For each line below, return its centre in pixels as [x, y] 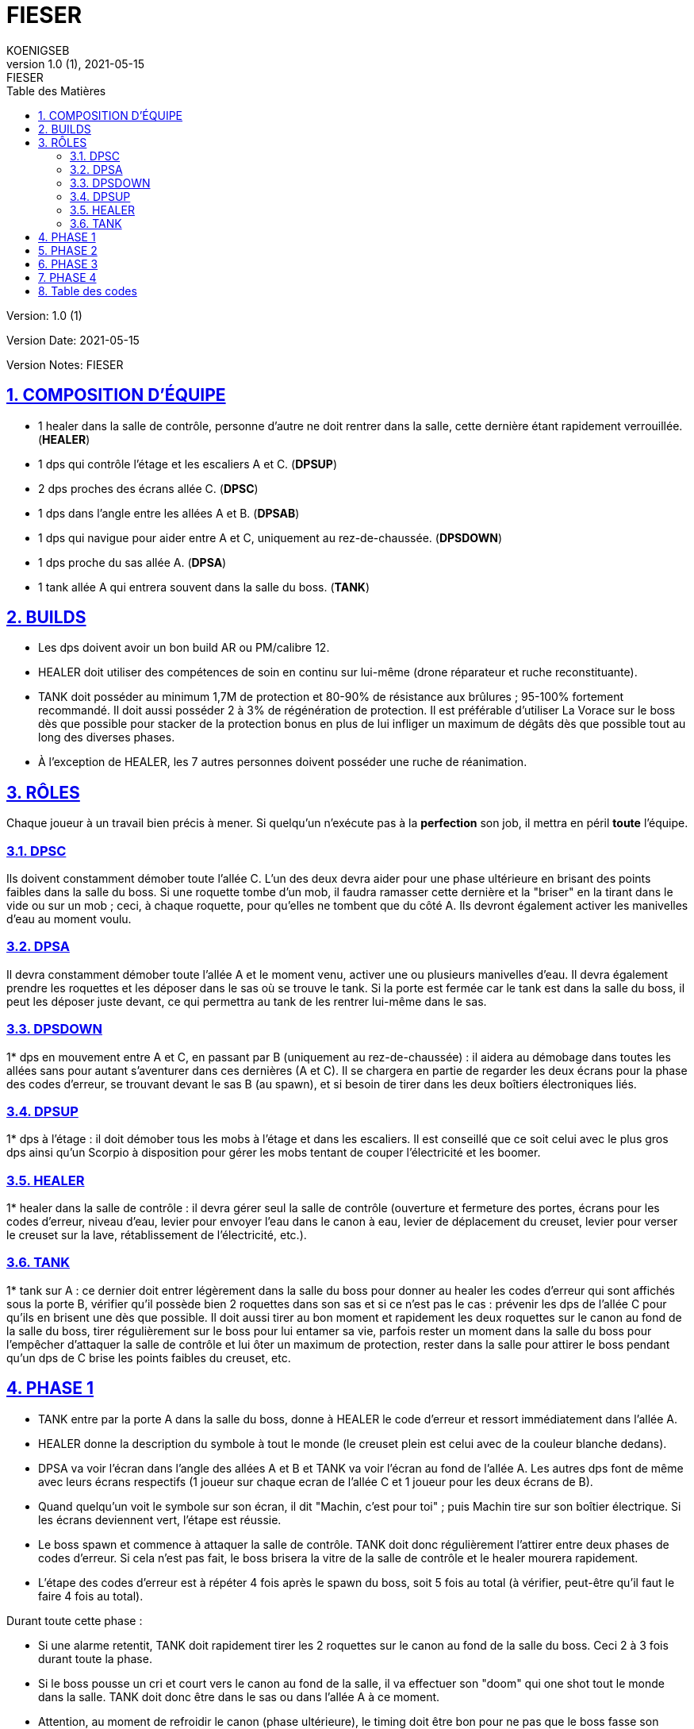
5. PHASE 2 [68, 250]
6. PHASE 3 [68, 264]
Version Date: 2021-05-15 [73, 340]
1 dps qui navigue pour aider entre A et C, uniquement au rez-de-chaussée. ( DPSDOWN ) [270, 537]
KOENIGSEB [38, 50]
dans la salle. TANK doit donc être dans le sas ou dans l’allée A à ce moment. [239, 1696]
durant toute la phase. [95, 1658]
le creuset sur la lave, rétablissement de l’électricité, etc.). [157, 1235]
